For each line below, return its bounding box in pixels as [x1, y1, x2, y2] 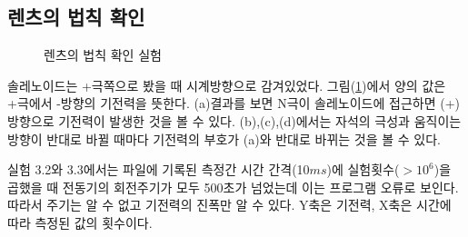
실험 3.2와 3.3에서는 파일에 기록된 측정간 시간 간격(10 [7, 160, 310, 179]
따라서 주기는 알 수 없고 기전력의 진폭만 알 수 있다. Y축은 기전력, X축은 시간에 [7, 195, 452, 214]
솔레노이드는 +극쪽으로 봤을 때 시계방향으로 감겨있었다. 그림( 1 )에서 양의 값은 [7, 75, 446, 94]
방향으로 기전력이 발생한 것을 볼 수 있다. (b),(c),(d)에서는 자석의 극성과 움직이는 [7, 111, 462, 130]
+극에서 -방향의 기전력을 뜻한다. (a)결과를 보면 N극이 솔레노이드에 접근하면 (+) [7, 94, 460, 113]
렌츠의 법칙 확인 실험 [44, 45, 162, 64]
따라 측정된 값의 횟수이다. [7, 212, 153, 232]
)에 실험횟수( [326, 160, 400, 179]
